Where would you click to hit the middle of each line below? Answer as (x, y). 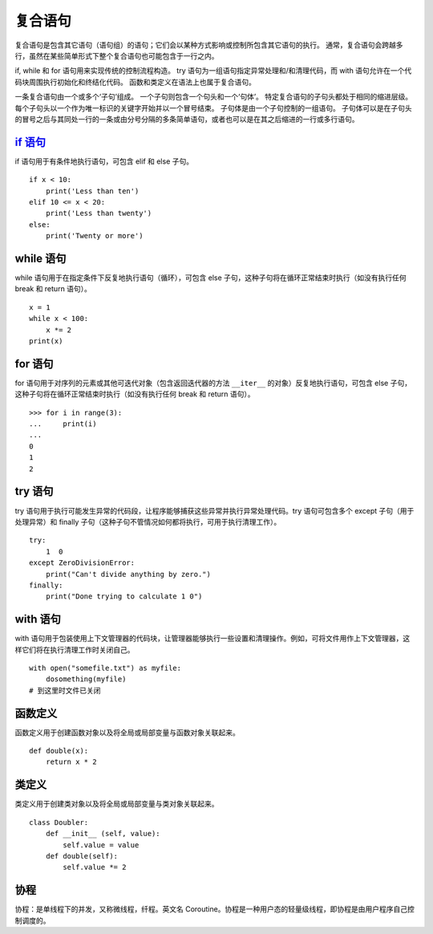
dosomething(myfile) (86, 679)
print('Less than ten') (92, 191)
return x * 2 (71, 762)
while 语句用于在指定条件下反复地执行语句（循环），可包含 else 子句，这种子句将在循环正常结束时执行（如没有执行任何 (210, 278)
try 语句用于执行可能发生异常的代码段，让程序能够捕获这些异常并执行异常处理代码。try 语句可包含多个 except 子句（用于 (214, 510)
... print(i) (63, 424)
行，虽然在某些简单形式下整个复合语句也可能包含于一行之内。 (117, 55)
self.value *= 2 (95, 867)
